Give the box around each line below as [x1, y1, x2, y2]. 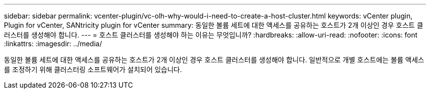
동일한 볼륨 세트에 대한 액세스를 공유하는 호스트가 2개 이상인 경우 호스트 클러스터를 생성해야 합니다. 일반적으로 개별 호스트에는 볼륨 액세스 [4, 56, 425, 64]
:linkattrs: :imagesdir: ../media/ [4, 39, 102, 48]
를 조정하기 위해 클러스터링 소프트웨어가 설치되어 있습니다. [4, 65, 182, 74]
